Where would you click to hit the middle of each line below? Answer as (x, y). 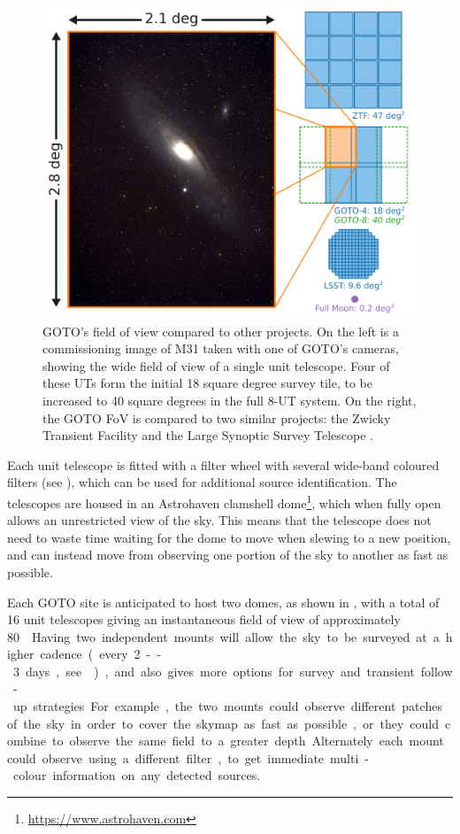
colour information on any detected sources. (137, 775)
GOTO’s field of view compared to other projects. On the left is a (221, 331)
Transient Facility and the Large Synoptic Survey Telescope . (208, 435)
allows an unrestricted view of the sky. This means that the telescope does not (219, 520)
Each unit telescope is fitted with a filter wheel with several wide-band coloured (223, 464)
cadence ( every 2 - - (100, 654)
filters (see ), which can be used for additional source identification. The (202, 482)
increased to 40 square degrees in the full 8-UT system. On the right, (230, 400)
